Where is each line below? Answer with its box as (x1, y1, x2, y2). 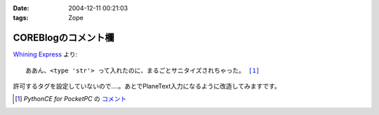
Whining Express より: (13, 50, 78, 59)
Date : (13, 4, 29, 12)
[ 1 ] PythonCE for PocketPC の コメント (15, 95, 127, 103)
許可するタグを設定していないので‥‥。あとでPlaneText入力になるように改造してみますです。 (13, 82, 281, 91)
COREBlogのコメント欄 (13, 32, 114, 44)
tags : (13, 14, 29, 22)
